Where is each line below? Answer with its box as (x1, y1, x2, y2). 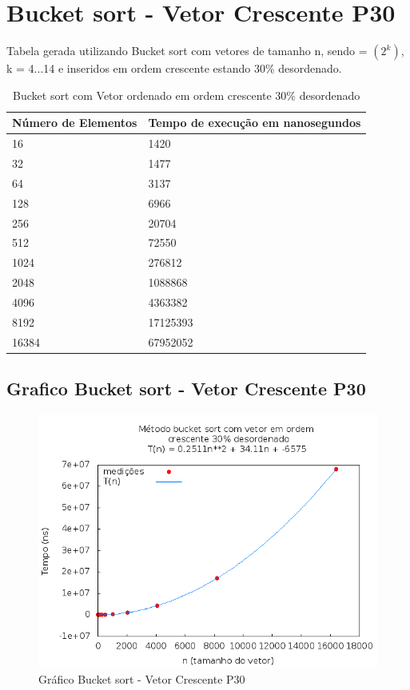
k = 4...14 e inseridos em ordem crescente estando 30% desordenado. (6, 60, 342, 77)
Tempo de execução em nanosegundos (148, 114, 361, 131)
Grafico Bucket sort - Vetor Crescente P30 (6, 376, 366, 401)
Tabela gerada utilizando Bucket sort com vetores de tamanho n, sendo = (6, 42, 368, 59)
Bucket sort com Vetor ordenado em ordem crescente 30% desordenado (13, 86, 360, 103)
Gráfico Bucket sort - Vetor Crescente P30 (38, 671, 245, 688)
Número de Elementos (12, 114, 137, 131)
